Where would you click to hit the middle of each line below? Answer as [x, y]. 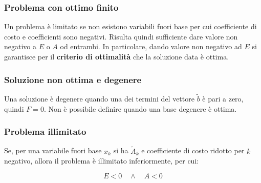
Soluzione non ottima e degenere [73, 79]
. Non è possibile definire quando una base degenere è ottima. [140, 108]
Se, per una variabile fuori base [53, 150]
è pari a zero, [223, 99]
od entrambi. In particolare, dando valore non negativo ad [151, 46]
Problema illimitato [45, 131]
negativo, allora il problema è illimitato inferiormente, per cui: [102, 161]
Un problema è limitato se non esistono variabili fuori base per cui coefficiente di [130, 26]
